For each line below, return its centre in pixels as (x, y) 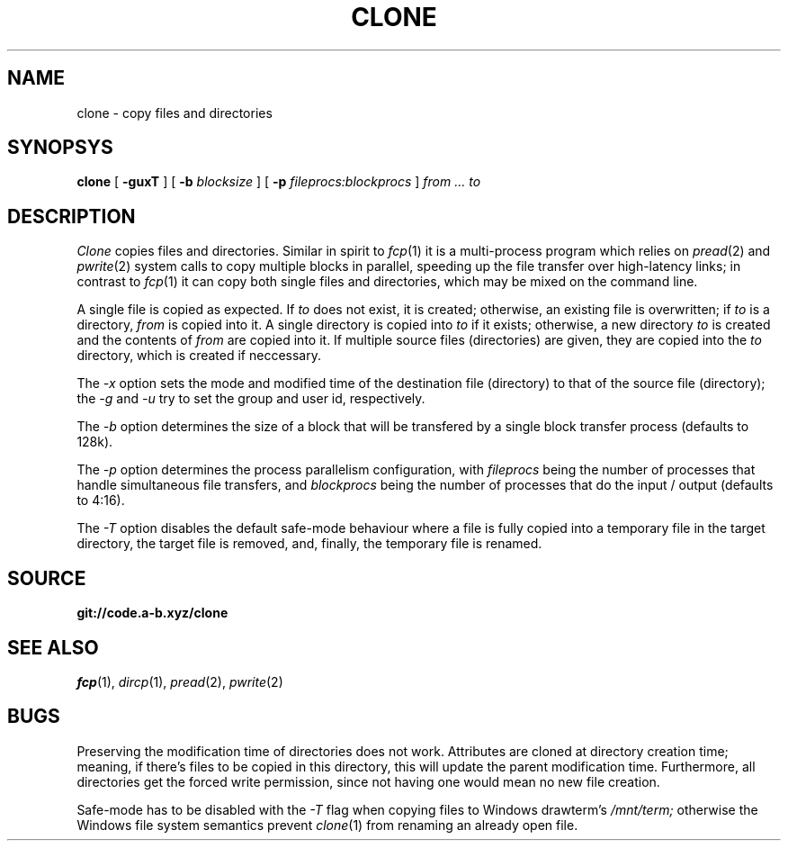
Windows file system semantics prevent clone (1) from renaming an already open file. (327, 825)
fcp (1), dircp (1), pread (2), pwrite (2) (180, 681)
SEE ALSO (53, 647)
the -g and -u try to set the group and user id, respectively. (251, 399)
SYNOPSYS (60, 148)
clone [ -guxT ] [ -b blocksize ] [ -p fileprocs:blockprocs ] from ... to (279, 182)
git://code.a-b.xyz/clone (152, 613)
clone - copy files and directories (175, 113)
